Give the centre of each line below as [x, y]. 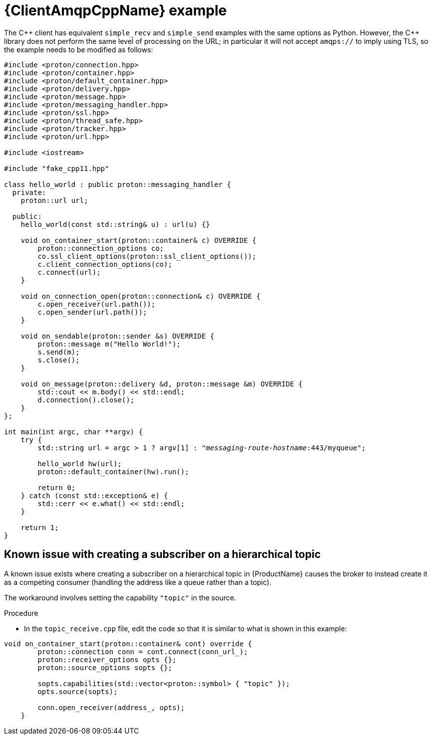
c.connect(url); [69, 272]
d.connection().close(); [86, 400]
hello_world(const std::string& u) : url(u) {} [115, 224]
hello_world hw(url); [80, 463]
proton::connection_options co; [101, 248]
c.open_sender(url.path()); [92, 312]
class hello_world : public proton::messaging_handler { [118, 184]
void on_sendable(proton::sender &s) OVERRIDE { [117, 336]
